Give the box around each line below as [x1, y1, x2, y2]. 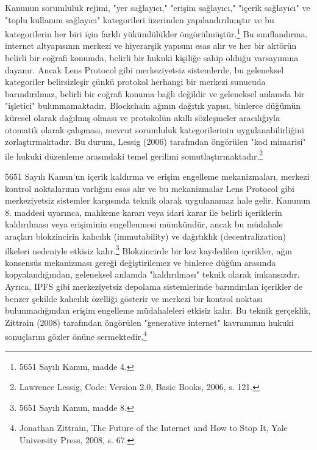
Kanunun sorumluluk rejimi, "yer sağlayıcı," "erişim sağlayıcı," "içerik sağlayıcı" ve [5, 1, 310, 13]
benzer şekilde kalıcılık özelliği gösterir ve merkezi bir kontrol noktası [5, 292, 263, 304]
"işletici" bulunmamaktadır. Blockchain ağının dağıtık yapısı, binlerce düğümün [5, 99, 301, 112]
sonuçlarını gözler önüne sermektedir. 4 [5, 328, 147, 343]
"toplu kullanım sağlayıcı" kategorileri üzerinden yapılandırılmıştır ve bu [5, 13, 274, 26]
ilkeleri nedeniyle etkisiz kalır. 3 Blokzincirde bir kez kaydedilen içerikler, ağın [5, 242, 293, 257]
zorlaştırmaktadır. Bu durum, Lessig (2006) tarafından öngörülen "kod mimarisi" [5, 135, 306, 148]
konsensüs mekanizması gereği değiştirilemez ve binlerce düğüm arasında [5, 256, 276, 268]
